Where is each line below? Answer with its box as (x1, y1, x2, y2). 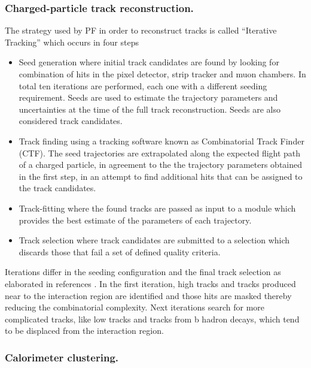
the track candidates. (19, 182, 96, 194)
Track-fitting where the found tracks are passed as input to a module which (19, 201, 296, 214)
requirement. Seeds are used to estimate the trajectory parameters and (19, 91, 278, 104)
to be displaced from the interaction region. (5, 324, 164, 337)
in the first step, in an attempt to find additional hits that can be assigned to (19, 170, 303, 182)
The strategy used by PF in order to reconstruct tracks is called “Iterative (5, 24, 277, 37)
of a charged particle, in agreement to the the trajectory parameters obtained (19, 158, 303, 171)
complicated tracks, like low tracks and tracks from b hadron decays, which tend (5, 312, 300, 325)
